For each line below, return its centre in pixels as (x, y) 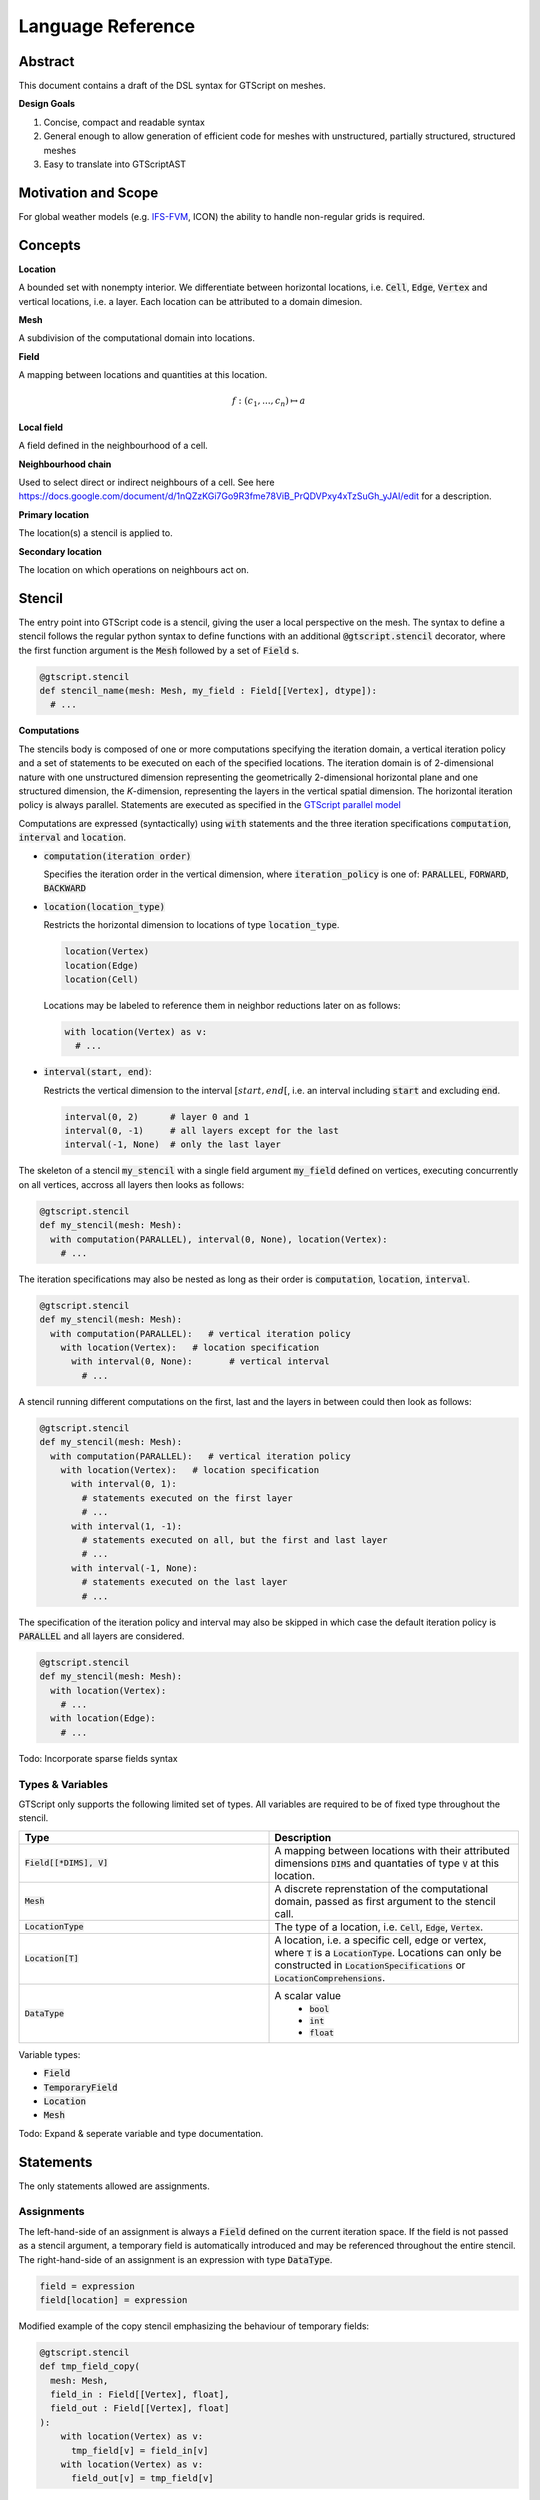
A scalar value (308, 1995)
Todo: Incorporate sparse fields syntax (98, 1758)
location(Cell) (101, 979)
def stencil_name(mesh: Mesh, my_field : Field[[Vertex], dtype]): (208, 691)
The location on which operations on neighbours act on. (134, 570)
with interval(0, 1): (124, 1484)
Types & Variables (63, 1784)
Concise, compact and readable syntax (124, 122)
